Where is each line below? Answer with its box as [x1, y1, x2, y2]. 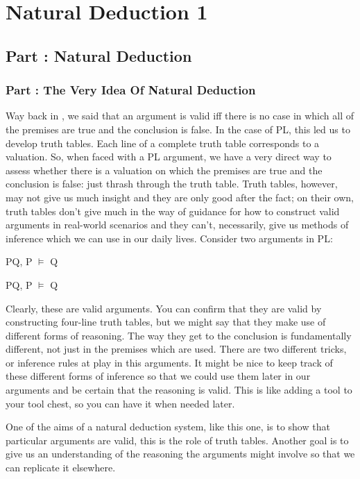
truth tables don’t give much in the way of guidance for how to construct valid [6, 203, 340, 218]
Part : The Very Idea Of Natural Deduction [6, 81, 256, 99]
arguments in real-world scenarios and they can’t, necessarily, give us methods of [6, 217, 349, 232]
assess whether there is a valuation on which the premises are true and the [6, 162, 323, 177]
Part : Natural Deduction [6, 44, 192, 66]
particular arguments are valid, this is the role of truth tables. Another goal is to [6, 432, 349, 447]
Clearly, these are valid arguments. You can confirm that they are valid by [6, 301, 322, 315]
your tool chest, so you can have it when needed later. [6, 396, 235, 410]
